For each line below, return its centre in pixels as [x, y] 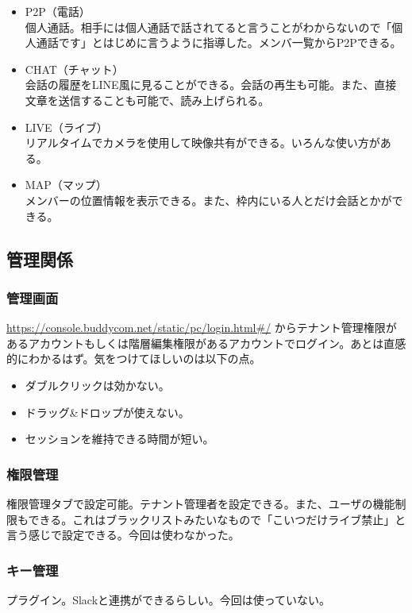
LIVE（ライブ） [66, 127]
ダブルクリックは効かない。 [97, 385]
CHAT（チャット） [74, 69]
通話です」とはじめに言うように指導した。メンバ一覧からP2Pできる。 [219, 42]
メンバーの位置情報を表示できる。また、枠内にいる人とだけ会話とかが [208, 200]
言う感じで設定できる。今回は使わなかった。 [123, 535]
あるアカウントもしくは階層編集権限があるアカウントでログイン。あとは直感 [206, 343]
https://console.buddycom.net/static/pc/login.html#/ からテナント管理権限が [202, 328]
